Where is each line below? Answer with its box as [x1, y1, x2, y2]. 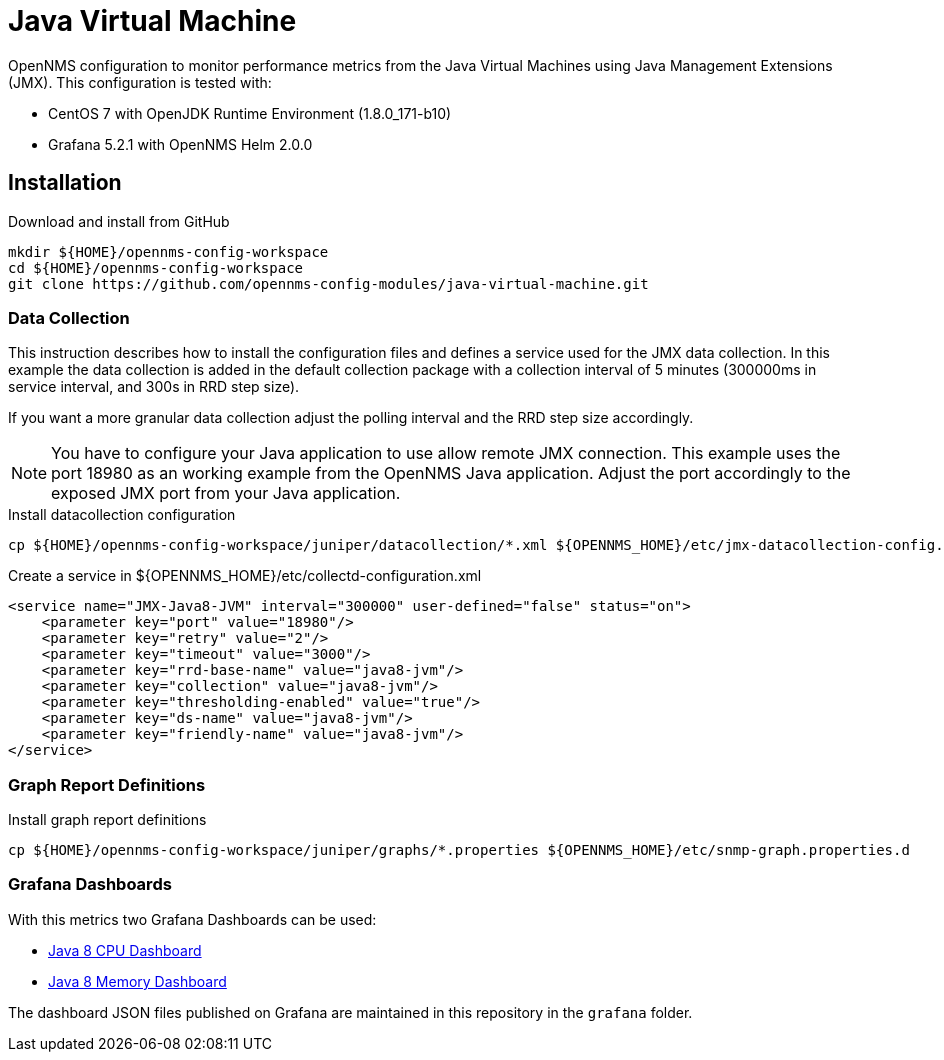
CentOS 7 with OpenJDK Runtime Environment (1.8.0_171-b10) [48, 104, 452, 122]
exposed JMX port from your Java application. [51, 483, 401, 504]
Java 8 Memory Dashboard [48, 972, 227, 990]
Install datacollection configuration [8, 506, 236, 524]
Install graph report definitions [8, 811, 207, 829]
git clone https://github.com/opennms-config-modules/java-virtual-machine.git [8, 275, 649, 292]
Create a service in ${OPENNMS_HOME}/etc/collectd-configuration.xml [8, 567, 482, 585]
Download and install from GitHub [8, 212, 230, 230]
